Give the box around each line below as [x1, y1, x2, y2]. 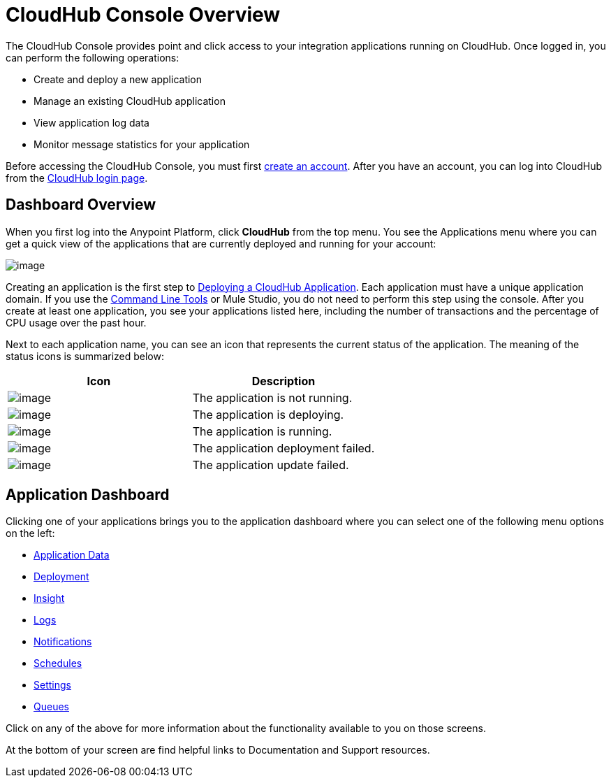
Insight [34, 592, 65, 605]
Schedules [34, 657, 82, 670]
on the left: [6, 527, 55, 540]
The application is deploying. [192, 407, 344, 422]
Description [251, 373, 316, 388]
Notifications [34, 635, 92, 648]
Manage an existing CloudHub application [34, 94, 226, 107]
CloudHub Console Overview [6, 3, 281, 27]
